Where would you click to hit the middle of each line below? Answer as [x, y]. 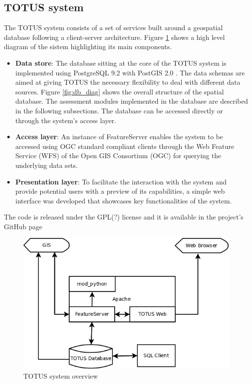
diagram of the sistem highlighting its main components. [88, 46]
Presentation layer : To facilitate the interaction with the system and [121, 181]
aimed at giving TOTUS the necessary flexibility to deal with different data [128, 82]
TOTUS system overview [61, 375]
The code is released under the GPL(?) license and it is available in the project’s [124, 217]
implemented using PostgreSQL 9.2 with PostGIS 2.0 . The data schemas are [130, 72]
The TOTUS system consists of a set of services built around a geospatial [113, 27]
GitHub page [23, 226]
